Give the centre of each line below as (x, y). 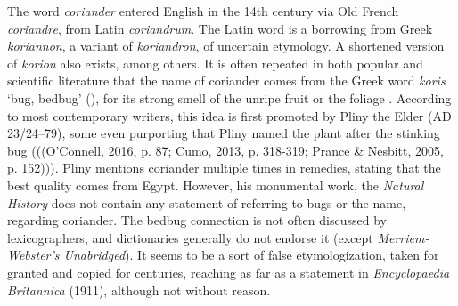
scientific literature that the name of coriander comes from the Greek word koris (226, 81)
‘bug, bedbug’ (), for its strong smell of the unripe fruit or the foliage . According (229, 97)
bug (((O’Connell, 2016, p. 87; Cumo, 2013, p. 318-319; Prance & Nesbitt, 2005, (225, 150)
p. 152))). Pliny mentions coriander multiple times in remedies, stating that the (224, 168)
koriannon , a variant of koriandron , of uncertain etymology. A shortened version (226, 46)
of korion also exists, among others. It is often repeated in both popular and (215, 63)
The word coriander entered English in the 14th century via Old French (203, 11)
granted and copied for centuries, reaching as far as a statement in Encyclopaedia (229, 272)
